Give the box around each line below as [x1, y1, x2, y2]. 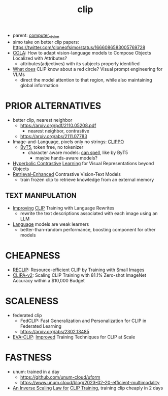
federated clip [12, 312, 42, 318]
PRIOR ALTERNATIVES [5, 100, 102, 112]
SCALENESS [5, 295, 59, 307]
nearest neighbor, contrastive [27, 127, 90, 134]
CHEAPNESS [5, 250, 60, 261]
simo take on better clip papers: [12, 39, 80, 45]
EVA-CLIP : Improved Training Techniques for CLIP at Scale [12, 334, 136, 340]
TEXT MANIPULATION [5, 191, 77, 200]
